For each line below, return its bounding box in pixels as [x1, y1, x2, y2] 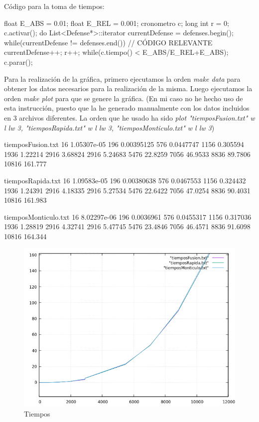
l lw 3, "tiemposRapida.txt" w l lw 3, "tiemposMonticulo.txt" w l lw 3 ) [4, 122, 215, 133]
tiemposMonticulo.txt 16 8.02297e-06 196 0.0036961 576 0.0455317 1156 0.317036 [4, 211, 252, 222]
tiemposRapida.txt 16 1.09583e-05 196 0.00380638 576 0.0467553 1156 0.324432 [4, 175, 246, 185]
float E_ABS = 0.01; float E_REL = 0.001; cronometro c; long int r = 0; [4, 17, 230, 28]
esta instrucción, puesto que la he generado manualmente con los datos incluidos [4, 103, 250, 113]
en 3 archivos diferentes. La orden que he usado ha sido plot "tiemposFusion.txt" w [4, 112, 255, 123]
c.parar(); [4, 56, 33, 67]
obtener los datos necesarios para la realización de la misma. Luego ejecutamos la [4, 83, 253, 94]
